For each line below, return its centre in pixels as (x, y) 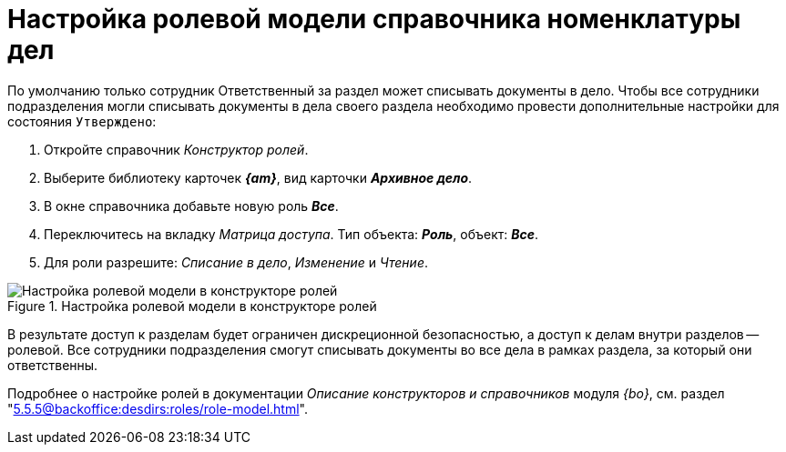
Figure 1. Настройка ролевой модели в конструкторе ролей (192, 306)
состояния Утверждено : (82, 121)
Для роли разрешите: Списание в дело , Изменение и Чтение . (236, 262)
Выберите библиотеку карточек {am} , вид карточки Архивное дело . (258, 177)
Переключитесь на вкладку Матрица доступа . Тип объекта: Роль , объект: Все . (291, 234)
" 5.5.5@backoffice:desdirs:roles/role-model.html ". (158, 408)
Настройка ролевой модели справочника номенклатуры (374, 19)
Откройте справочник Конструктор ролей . (176, 149)
